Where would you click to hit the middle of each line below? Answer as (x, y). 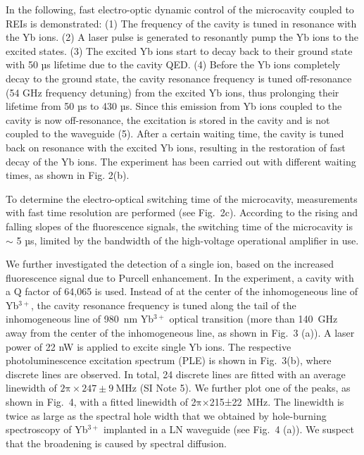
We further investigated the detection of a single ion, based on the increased (170, 264)
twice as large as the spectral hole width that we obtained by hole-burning (166, 415)
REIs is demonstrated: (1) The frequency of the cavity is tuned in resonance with (181, 23)
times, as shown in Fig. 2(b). (68, 175)
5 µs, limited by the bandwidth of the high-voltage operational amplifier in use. (188, 240)
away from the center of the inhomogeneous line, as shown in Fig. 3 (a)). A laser (180, 333)
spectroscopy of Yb (47, 429)
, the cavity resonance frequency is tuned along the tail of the (164, 305)
